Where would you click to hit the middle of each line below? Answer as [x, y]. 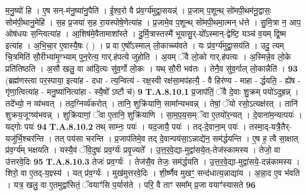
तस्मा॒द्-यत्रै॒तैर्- [270, 126]
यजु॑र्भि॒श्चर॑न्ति [25, 138]
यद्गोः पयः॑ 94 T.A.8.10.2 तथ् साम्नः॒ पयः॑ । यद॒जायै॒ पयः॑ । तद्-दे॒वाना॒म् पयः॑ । [126, 126]
